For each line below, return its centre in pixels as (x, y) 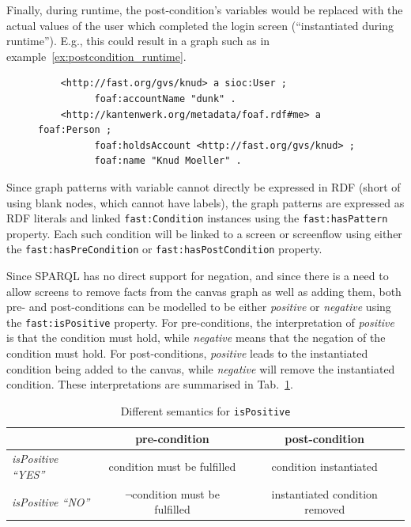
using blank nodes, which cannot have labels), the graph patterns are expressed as (205, 202)
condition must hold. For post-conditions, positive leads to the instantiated (187, 353)
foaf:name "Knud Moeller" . (168, 161)
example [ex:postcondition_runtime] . (96, 56)
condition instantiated (324, 466)
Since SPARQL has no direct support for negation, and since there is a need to (198, 276)
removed (325, 509)
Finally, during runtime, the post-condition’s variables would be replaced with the (205, 9)
